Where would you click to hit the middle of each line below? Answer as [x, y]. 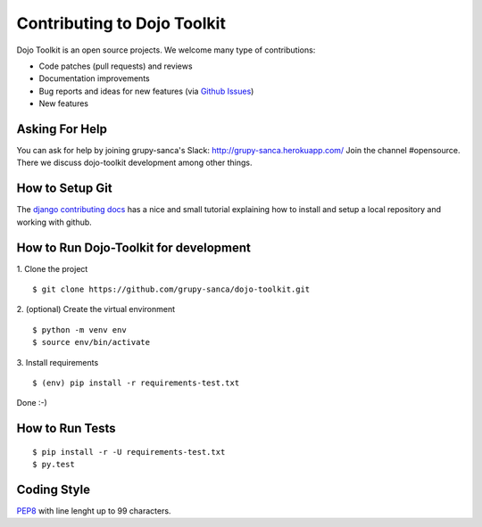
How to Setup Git [64, 189]
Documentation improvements [95, 78]
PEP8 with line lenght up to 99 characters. [94, 511]
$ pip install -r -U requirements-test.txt [129, 452]
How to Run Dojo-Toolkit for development [134, 247]
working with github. [54, 222]
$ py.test [54, 465]
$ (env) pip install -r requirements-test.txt [136, 383]
